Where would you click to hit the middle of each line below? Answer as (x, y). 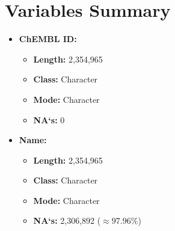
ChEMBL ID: (48, 39)
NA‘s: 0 (49, 119)
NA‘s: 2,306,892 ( (67, 220)
